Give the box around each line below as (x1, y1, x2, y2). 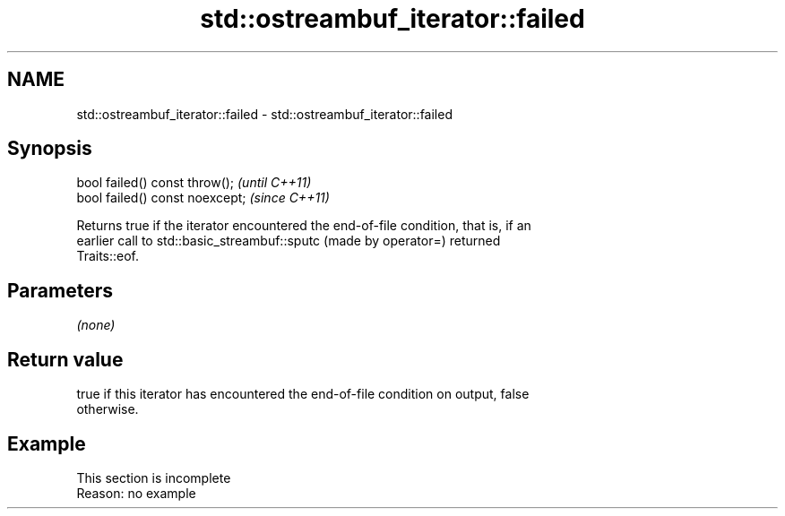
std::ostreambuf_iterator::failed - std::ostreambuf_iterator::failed (76, 106, 453, 122)
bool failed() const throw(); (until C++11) (76, 175, 312, 191)
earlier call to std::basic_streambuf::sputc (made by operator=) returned (76, 233, 501, 249)
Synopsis (7, 137, 92, 160)
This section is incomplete (76, 469, 231, 486)
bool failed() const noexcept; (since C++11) (76, 190, 330, 206)
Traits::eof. (76, 248, 140, 264)
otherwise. (76, 401, 139, 417)
